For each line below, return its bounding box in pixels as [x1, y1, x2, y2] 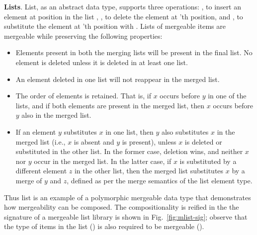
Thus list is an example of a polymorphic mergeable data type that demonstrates [4, 192, 251, 202]
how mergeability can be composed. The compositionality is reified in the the [4, 202, 239, 212]
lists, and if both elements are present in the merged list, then [15, 100, 205, 110]
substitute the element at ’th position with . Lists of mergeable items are [4, 21, 226, 31]
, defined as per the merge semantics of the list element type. [67, 175, 253, 185]
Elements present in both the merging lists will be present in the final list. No [15, 47, 253, 58]
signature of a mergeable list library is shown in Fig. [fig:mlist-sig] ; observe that [4, 211, 248, 222]
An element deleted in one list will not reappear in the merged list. [15, 74, 220, 84]
